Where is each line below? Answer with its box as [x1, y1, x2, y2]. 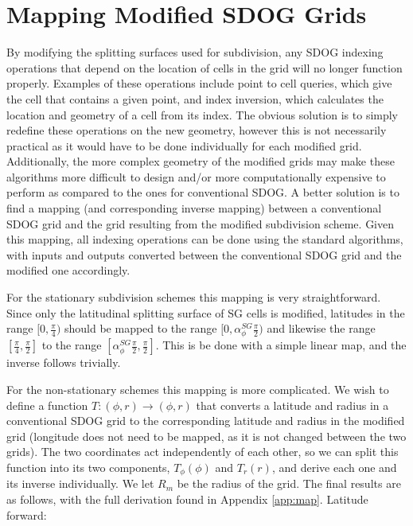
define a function [6, 396, 88, 413]
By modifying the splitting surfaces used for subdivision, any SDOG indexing [6, 44, 384, 60]
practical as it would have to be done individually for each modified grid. [6, 137, 362, 154]
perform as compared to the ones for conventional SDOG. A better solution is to [6, 184, 399, 201]
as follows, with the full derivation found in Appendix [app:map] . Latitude [6, 490, 368, 507]
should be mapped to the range [64, 320, 217, 337]
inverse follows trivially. [6, 354, 121, 371]
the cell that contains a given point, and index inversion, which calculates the [6, 90, 384, 107]
